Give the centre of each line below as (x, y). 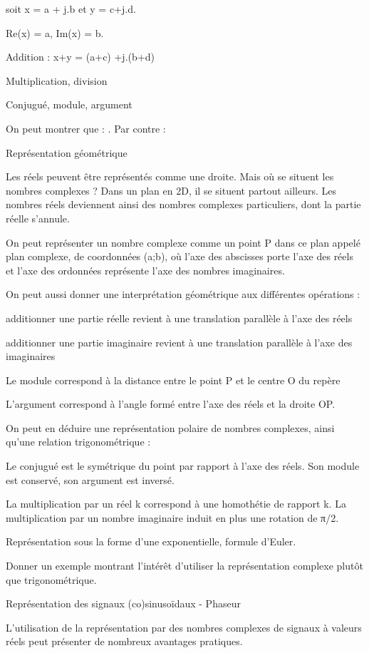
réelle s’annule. (38, 218)
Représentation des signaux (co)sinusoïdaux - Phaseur (123, 603)
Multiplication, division (57, 80)
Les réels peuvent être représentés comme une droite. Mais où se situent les (170, 176)
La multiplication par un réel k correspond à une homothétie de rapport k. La (176, 504)
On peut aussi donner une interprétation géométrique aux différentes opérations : (183, 294)
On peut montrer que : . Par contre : (86, 128)
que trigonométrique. (51, 579)
